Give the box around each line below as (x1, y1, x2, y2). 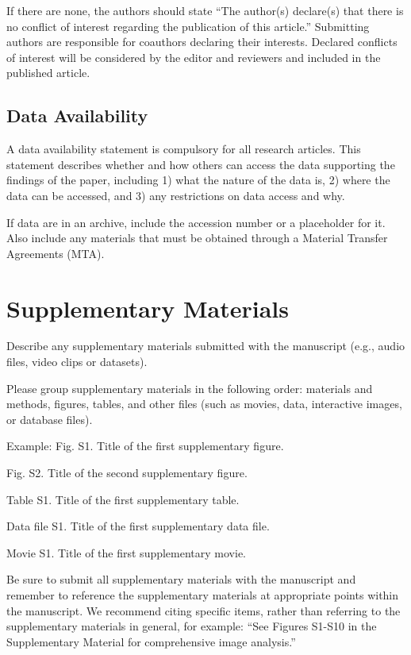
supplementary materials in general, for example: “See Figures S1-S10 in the (6, 618, 377, 634)
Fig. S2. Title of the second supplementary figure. (6, 464, 248, 481)
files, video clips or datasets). (6, 353, 148, 370)
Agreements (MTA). (6, 245, 105, 261)
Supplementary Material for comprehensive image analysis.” (6, 633, 296, 649)
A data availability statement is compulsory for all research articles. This (6, 141, 361, 157)
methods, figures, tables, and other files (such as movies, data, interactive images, (6, 395, 402, 412)
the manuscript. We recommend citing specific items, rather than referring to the (6, 602, 401, 618)
